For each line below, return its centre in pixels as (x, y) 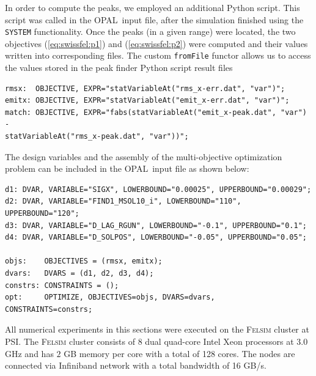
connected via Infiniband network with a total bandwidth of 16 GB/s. (136, 365)
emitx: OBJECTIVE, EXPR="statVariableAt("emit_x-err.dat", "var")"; (147, 101)
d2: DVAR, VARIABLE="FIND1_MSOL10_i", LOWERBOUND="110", (123, 201)
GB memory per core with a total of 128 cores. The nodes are (179, 353)
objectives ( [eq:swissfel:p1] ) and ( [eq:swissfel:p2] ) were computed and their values (156, 43)
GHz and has (29, 353)
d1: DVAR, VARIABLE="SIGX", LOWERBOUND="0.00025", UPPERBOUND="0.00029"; (158, 189)
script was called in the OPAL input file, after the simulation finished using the (154, 19)
